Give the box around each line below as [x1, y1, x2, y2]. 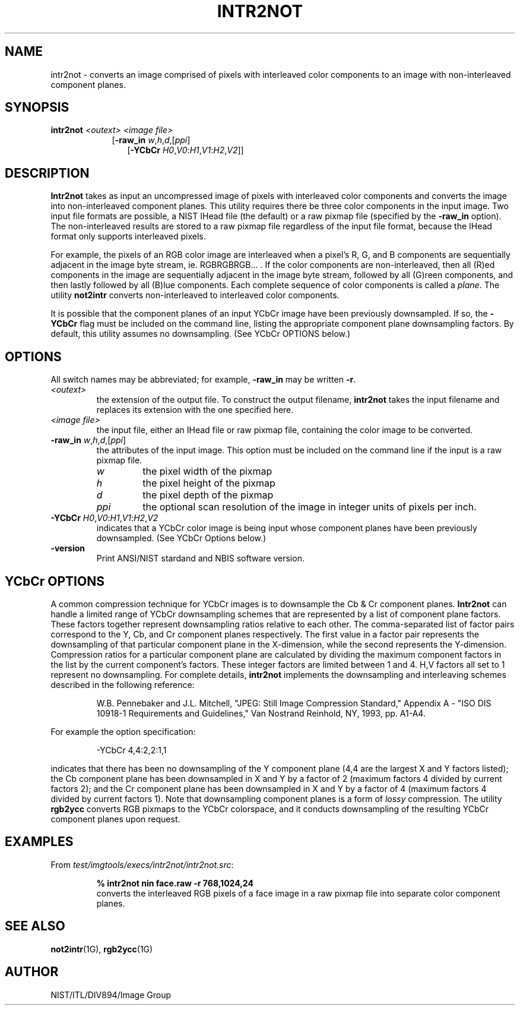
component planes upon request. [50, 813, 180, 824]
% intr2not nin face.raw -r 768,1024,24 [96, 878, 253, 888]
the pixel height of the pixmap [142, 477, 275, 490]
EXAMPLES [5, 834, 74, 850]
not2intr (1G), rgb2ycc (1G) [50, 943, 153, 954]
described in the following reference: [50, 679, 195, 690]
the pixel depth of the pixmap [142, 489, 274, 501]
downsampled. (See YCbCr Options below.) [96, 533, 267, 544]
